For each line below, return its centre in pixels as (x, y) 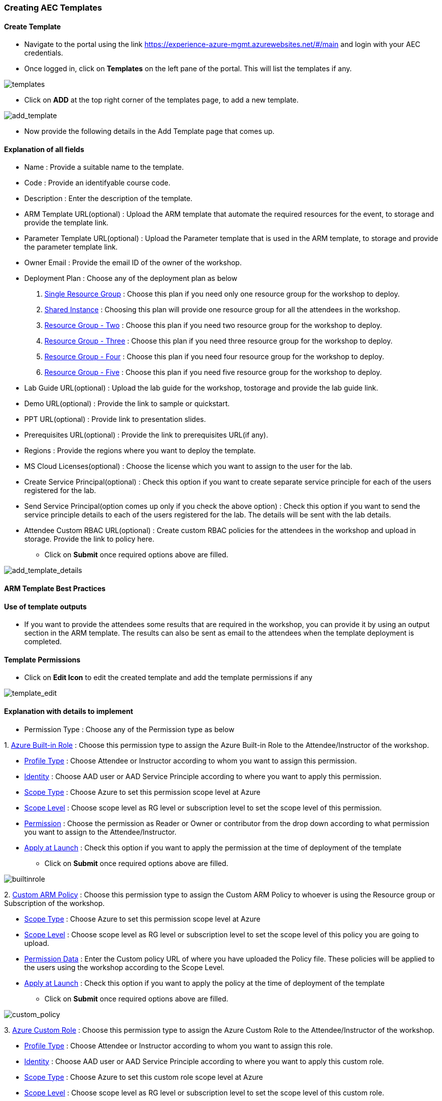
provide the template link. (66, 223)
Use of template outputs (45, 606)
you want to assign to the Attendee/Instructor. (101, 832)
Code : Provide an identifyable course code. (97, 183)
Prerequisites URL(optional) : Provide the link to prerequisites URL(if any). (146, 435)
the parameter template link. (71, 247)
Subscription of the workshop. (55, 903)
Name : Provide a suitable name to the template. (104, 167)
